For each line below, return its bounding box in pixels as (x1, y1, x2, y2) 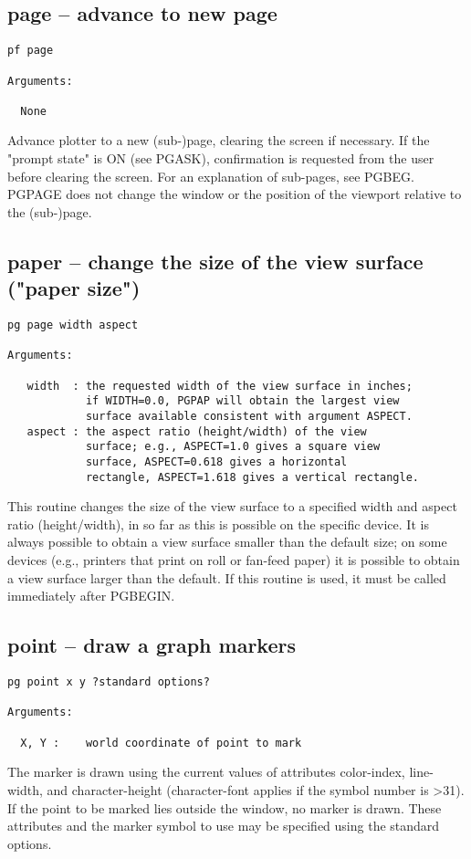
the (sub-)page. (7, 202, 92, 221)
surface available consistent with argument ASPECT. (85, 409, 413, 423)
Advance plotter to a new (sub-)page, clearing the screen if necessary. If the (7, 131, 430, 150)
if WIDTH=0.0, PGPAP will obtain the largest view (85, 394, 400, 408)
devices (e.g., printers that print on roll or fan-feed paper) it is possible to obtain (7, 550, 460, 570)
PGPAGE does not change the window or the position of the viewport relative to (7, 184, 462, 204)
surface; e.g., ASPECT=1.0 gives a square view (85, 440, 381, 454)
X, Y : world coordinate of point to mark (20, 736, 302, 749)
